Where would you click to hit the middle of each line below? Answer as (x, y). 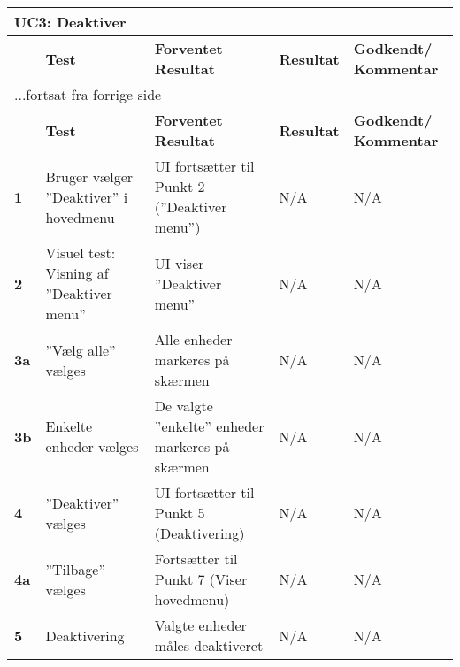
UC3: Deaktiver (70, 22)
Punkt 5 (180, 513)
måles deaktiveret (209, 645)
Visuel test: (80, 253)
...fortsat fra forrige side (88, 94)
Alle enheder (193, 339)
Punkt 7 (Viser (201, 579)
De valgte (184, 406)
